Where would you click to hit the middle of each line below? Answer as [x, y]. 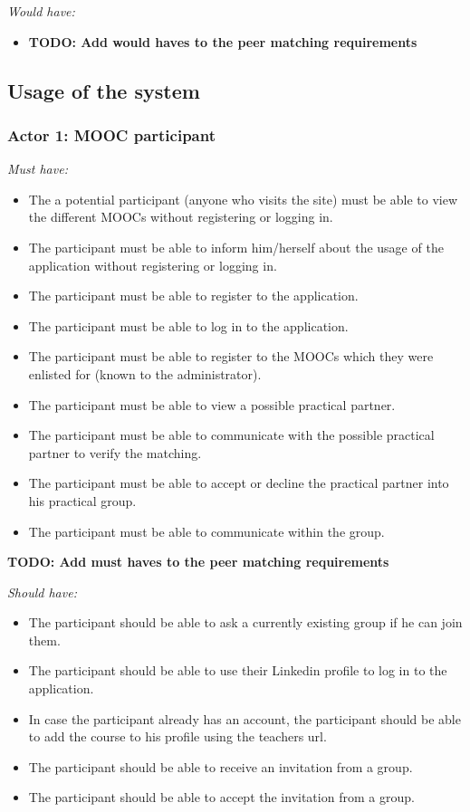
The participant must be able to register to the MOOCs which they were [231, 356]
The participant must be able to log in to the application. [188, 325]
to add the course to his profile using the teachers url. [177, 736]
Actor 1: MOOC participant [111, 134]
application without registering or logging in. [153, 265]
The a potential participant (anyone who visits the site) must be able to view [243, 199]
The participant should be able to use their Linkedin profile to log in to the [238, 670]
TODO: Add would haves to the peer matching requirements [223, 41]
